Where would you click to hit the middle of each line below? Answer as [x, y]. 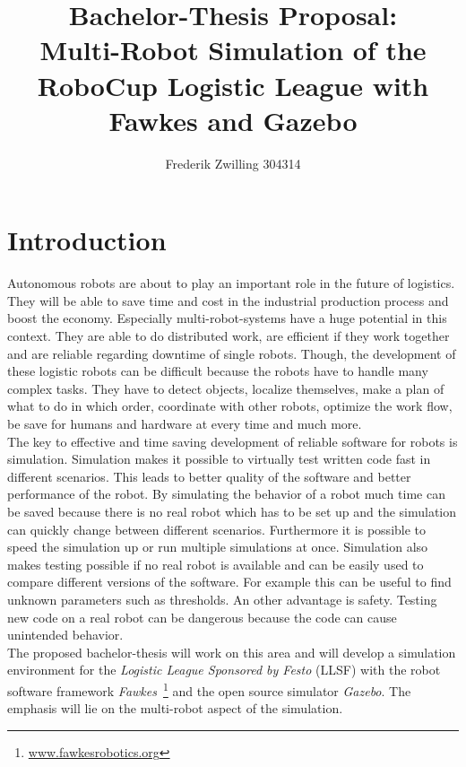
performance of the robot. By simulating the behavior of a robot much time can [226, 494]
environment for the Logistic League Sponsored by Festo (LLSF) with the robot [224, 670]
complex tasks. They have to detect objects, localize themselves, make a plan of [226, 388]
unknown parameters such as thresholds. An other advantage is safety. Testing [222, 599]
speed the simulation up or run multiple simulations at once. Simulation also [218, 547]
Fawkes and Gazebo [233, 120]
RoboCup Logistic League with [233, 85]
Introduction [87, 240]
